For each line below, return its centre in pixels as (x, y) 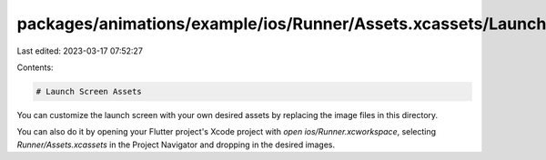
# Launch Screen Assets (89, 91)
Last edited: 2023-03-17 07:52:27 (80, 51)
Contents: (35, 67)
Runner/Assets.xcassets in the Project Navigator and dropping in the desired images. (176, 145)
